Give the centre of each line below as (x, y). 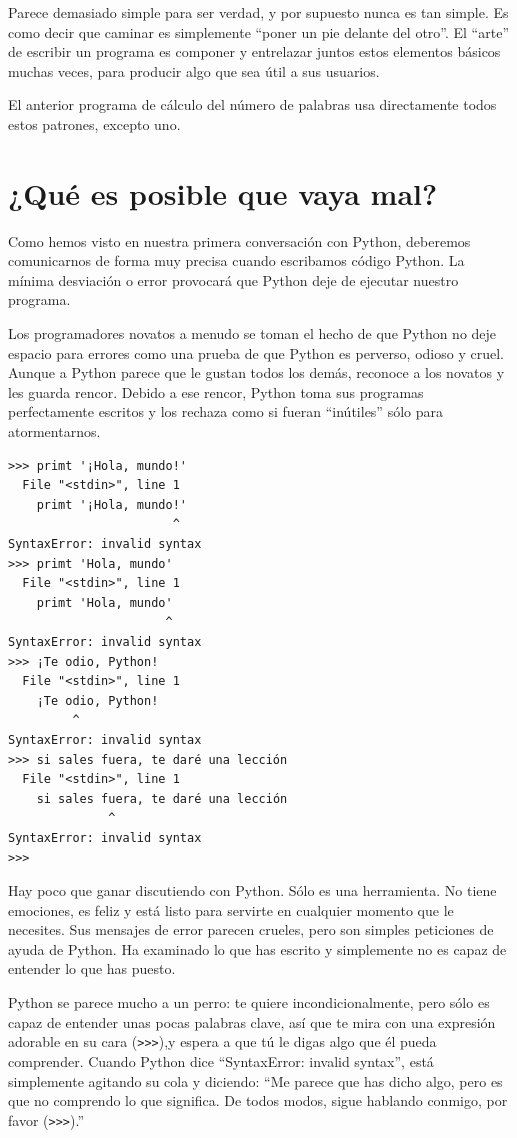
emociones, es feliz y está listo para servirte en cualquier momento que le (231, 909)
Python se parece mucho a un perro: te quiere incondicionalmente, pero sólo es (249, 1002)
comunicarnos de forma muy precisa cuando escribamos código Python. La (236, 260)
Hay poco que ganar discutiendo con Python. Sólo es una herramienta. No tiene (252, 890)
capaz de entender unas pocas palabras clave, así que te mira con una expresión (252, 1021)
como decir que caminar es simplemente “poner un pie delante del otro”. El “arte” (258, 31)
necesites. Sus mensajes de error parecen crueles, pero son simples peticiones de (251, 929)
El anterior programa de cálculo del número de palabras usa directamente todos (252, 104)
